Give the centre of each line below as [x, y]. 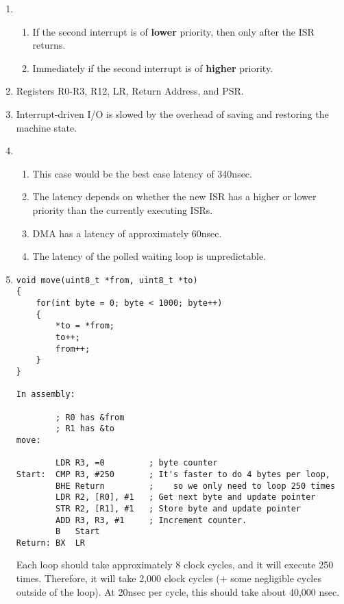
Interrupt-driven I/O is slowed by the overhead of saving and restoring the [172, 113]
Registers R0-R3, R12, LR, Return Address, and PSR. [130, 91]
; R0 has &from [90, 417]
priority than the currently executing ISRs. [123, 209]
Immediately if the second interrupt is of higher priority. [153, 68]
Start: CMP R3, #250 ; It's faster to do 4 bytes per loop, [173, 474]
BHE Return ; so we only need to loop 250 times [196, 486]
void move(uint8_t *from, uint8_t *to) [107, 280]
